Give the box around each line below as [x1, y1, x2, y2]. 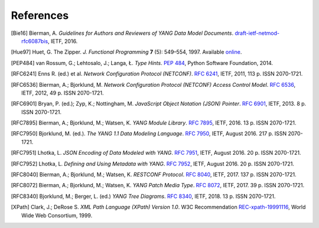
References [11, 9, 69, 22]
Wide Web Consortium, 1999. [21, 211, 93, 219]
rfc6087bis [21, 37, 48, 44]
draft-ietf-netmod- [234, 30, 280, 37]
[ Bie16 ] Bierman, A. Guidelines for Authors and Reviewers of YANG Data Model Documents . [11, 30, 233, 37]
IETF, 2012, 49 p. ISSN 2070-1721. [21, 89, 104, 96]
